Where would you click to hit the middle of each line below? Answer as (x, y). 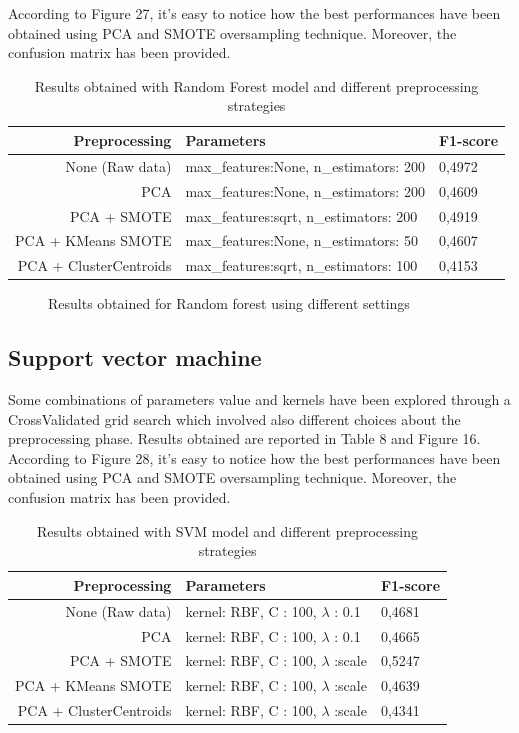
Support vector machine (135, 357)
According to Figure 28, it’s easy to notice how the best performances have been (254, 457)
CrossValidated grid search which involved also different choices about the (234, 418)
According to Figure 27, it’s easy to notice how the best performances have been (254, 13)
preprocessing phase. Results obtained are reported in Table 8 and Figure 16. (244, 438)
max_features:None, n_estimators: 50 (301, 240)
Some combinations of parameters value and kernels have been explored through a (259, 399)
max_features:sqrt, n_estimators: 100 (301, 265)
